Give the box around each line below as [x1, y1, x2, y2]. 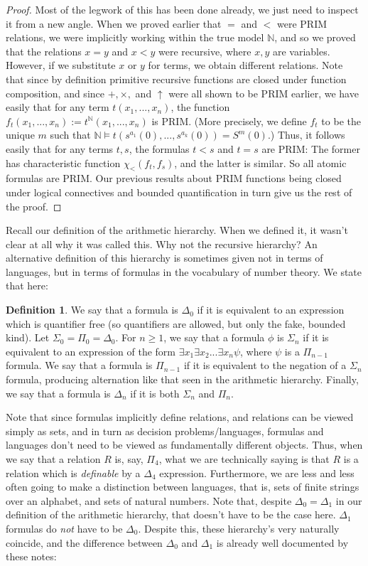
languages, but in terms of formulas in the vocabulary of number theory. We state [6, 264, 362, 279]
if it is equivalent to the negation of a [183, 358, 347, 373]
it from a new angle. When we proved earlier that [6, 16, 222, 31]
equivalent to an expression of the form [6, 343, 176, 358]
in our [335, 493, 362, 508]
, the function [171, 100, 230, 114]
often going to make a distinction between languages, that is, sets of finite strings [6, 479, 359, 494]
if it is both [130, 385, 180, 400]
